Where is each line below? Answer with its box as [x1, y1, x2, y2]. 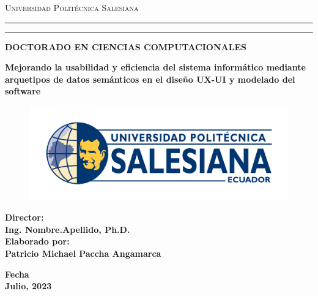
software [5, 85, 41, 97]
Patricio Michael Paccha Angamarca [5, 246, 161, 259]
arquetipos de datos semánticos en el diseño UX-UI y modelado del [5, 72, 295, 85]
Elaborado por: [5, 235, 70, 248]
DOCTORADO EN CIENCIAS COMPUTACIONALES [5, 40, 246, 53]
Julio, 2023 [5, 279, 52, 292]
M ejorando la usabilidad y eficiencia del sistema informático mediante [5, 61, 306, 74]
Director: [5, 211, 44, 224]
